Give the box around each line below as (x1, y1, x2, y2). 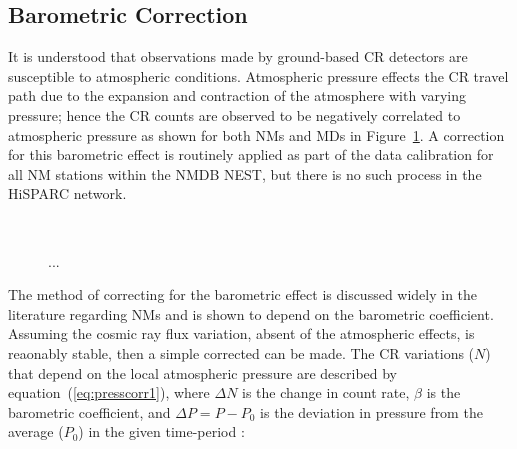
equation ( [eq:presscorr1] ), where (8, 382, 210, 403)
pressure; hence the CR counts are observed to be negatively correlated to (8, 104, 461, 125)
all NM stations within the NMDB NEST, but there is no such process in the (8, 163, 482, 184)
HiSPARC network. (8, 183, 127, 204)
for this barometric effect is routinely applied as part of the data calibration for (8, 144, 494, 165)
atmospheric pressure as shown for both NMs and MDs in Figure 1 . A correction (8, 124, 505, 145)
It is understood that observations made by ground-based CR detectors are (8, 46, 468, 67)
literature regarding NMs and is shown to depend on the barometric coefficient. (8, 303, 494, 324)
